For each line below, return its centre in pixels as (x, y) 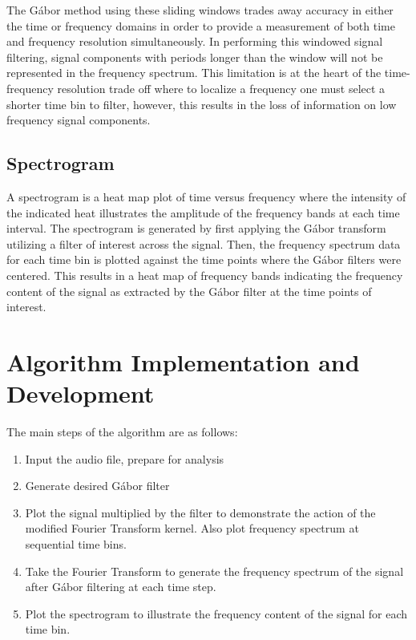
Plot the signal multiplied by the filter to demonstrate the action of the (200, 512)
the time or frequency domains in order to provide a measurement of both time (201, 25)
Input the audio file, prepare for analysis (125, 458)
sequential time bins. (76, 543)
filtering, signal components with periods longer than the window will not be (195, 57)
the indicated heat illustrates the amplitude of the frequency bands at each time (203, 212)
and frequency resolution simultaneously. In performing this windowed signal (195, 41)
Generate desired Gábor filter (97, 486)
